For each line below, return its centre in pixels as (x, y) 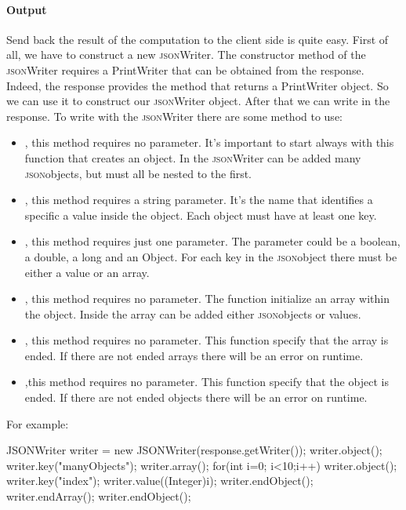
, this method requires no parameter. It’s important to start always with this (209, 142)
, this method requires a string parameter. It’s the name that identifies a (199, 200)
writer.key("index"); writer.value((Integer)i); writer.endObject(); (160, 481)
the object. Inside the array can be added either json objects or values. (193, 313)
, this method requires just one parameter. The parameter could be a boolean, (212, 241)
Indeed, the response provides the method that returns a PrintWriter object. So (198, 85)
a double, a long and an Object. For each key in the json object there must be (211, 256)
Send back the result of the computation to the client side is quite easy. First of (198, 39)
